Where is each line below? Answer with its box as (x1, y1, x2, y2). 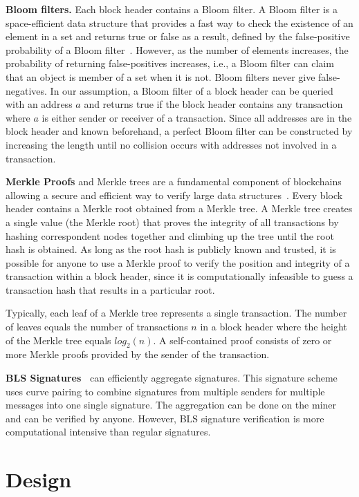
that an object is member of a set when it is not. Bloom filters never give (6, 69, 315, 84)
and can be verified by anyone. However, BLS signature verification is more (6, 411, 324, 425)
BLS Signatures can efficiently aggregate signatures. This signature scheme (6, 371, 338, 385)
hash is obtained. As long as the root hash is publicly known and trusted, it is (6, 242, 336, 256)
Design (6, 465, 72, 494)
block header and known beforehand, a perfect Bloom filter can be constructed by (6, 124, 353, 138)
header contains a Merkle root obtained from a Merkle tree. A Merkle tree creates (6, 201, 353, 216)
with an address (6, 97, 73, 111)
